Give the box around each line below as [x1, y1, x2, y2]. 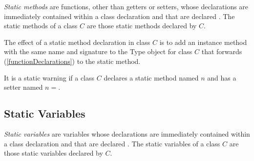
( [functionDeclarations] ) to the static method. [4, 56, 141, 66]
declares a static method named [104, 72, 199, 82]
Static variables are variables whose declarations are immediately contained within [4, 128, 250, 139]
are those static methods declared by [86, 20, 197, 31]
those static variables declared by [4, 148, 103, 158]
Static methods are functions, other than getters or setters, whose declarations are [4, 1, 249, 11]
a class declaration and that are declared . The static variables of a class [4, 138, 220, 148]
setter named [4, 82, 43, 92]
